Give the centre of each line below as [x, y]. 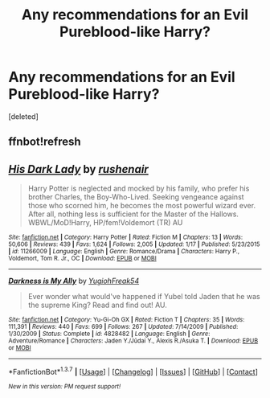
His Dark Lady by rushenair [78, 169]
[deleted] [23, 116]
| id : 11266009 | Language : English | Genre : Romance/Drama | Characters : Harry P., [124, 252]
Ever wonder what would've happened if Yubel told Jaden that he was [144, 297]
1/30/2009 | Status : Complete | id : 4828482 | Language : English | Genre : [109, 334]
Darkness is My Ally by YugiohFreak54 [74, 281]
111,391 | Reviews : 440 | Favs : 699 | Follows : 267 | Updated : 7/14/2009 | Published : [123, 327]
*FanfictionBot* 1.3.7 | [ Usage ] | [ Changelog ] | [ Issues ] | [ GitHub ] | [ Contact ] [133, 371]
